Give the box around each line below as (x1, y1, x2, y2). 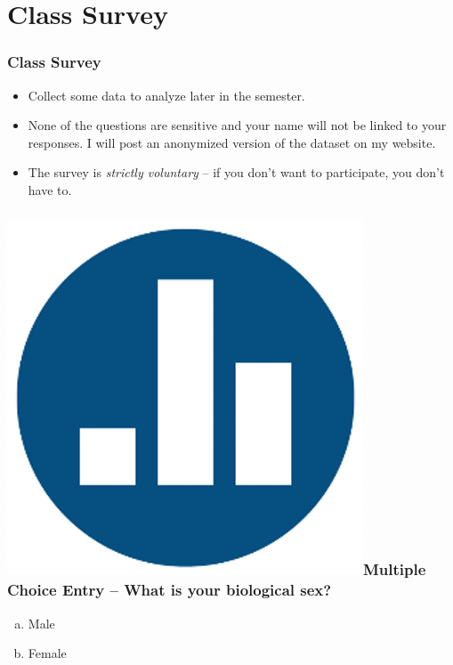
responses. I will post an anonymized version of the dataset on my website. (28, 133, 436, 151)
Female (28, 644, 67, 662)
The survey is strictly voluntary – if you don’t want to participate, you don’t (28, 163, 445, 182)
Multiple (363, 558, 426, 580)
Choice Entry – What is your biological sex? (7, 579, 332, 601)
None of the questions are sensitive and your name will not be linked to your (28, 116, 447, 134)
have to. (28, 180, 72, 199)
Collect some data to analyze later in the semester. (28, 85, 305, 104)
